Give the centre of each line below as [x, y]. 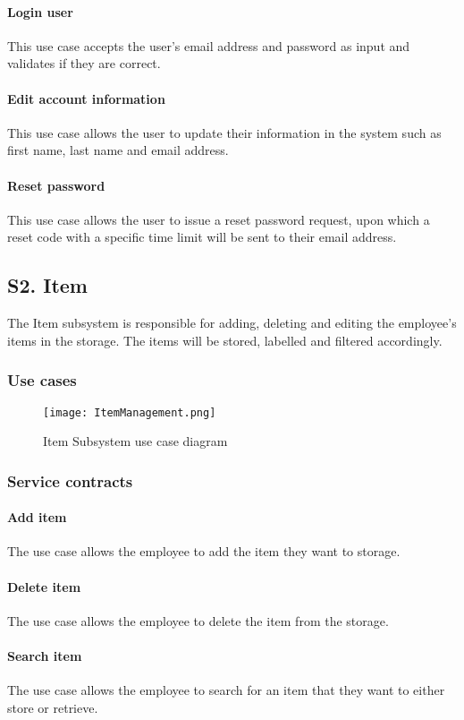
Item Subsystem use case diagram [135, 441]
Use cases [42, 380]
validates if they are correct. [84, 63]
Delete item [44, 586]
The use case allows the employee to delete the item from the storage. [198, 620]
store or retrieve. [53, 707]
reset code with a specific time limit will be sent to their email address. [202, 237]
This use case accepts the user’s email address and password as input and [209, 45]
